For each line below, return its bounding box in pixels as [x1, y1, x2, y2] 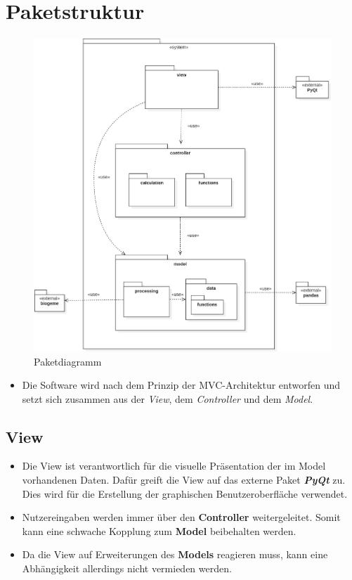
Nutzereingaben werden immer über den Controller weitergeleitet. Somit [22, 510, 341, 524]
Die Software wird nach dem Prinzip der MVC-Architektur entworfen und [22, 378, 340, 392]
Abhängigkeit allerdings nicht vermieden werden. [22, 561, 232, 576]
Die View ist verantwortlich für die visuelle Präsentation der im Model [22, 458, 326, 473]
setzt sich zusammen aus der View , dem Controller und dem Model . [22, 391, 313, 406]
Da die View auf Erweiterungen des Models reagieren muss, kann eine [22, 547, 328, 562]
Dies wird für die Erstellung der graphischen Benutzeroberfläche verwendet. [22, 486, 348, 501]
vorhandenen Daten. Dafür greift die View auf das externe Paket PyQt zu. [22, 472, 346, 487]
